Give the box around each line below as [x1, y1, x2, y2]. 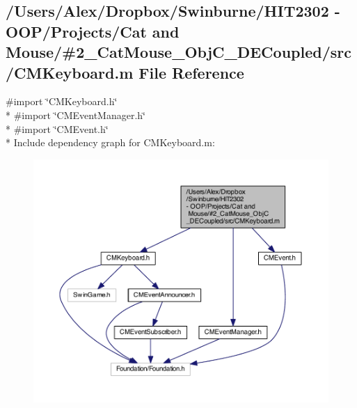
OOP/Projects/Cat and [6, 20, 180, 42]
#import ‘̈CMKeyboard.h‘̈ [6, 94, 118, 109]
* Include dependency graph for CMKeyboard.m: [6, 135, 215, 150]
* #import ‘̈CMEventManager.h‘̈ [6, 107, 145, 122]
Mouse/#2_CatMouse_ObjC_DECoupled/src [6, 41, 351, 63]
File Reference [138, 61, 244, 83]
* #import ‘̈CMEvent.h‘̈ [6, 121, 109, 136]
